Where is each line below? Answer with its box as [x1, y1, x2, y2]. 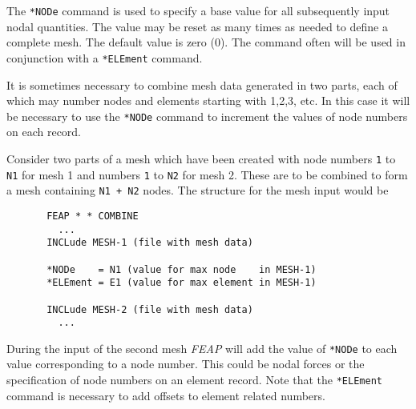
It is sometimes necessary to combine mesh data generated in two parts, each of [6, 76, 398, 93]
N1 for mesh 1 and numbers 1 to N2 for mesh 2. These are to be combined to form [6, 166, 408, 182]
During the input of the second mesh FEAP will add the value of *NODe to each [6, 339, 398, 356]
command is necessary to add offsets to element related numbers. [6, 387, 325, 403]
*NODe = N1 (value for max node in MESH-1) [46, 263, 317, 275]
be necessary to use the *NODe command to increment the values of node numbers [6, 107, 408, 124]
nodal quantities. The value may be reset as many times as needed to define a [6, 18, 388, 34]
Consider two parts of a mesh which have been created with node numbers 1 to [6, 150, 396, 166]
